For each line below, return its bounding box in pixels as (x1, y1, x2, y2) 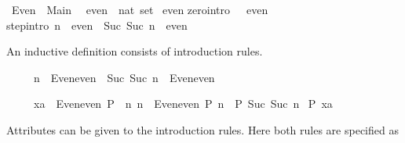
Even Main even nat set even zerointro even (11, 2, 268, 17)
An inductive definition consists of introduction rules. (6, 43, 263, 59)
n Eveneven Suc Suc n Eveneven (33, 69, 215, 85)
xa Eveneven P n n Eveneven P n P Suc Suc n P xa (33, 95, 333, 112)
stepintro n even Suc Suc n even (6, 16, 188, 33)
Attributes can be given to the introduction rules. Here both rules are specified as (6, 121, 399, 138)
